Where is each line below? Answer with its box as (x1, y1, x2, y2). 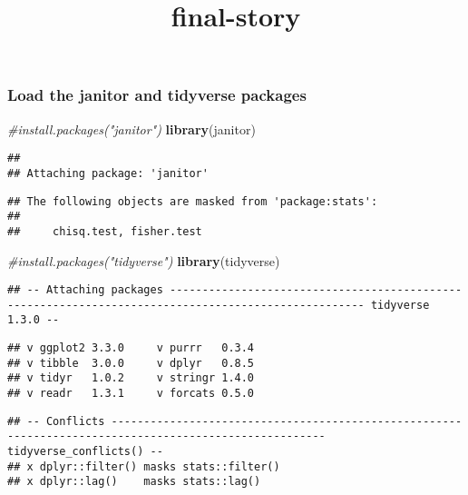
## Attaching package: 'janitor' (7, 166, 209, 180)
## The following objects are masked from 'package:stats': (7, 194, 378, 208)
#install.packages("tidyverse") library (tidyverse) (7, 251, 280, 270)
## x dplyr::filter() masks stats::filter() (7, 460, 280, 473)
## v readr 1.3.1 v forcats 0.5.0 (7, 387, 255, 401)
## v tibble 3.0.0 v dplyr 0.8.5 (7, 356, 255, 370)
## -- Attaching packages (7, 283, 163, 297)
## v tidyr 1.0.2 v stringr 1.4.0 (7, 371, 255, 385)
